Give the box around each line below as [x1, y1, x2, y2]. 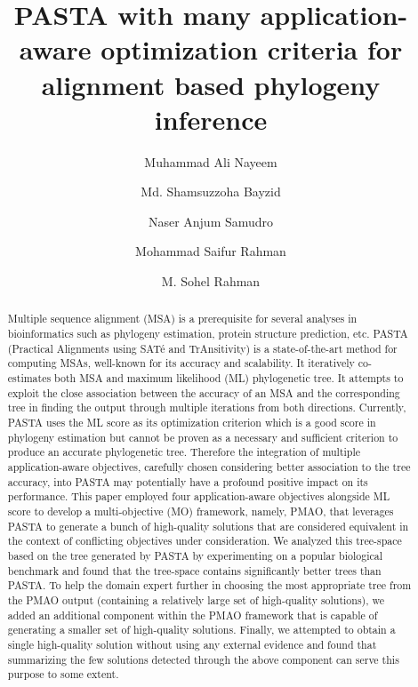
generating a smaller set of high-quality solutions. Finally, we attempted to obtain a [7, 622, 396, 637]
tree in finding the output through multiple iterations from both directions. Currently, [7, 400, 406, 415]
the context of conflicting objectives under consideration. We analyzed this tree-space [7, 533, 402, 548]
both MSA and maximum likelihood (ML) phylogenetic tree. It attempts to [54, 371, 404, 386]
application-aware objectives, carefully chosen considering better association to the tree [7, 459, 411, 475]
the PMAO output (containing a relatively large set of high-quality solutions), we [7, 592, 385, 607]
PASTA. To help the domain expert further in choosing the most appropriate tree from [7, 578, 412, 593]
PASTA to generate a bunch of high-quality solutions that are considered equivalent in [7, 518, 409, 533]
